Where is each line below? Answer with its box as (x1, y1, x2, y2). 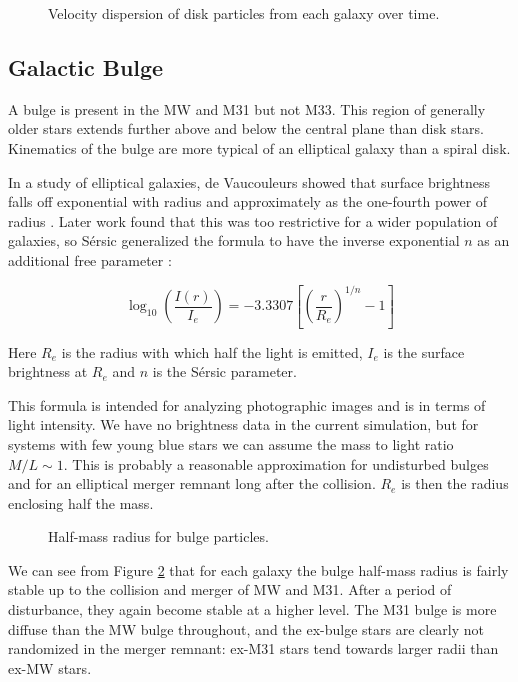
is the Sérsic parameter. (152, 361, 297, 382)
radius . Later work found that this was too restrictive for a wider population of (8, 210, 498, 231)
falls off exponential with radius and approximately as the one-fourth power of (8, 191, 488, 212)
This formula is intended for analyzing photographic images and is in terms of (8, 394, 486, 415)
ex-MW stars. (8, 657, 92, 678)
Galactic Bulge (8, 51, 164, 82)
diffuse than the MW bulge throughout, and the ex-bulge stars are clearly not (8, 618, 485, 639)
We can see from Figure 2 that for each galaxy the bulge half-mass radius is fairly (8, 559, 509, 580)
